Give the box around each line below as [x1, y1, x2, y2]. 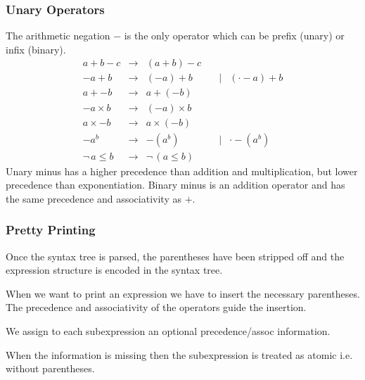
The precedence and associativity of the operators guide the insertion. [6, 300, 307, 315]
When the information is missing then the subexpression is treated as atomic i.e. [6, 347, 353, 362]
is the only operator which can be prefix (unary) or [124, 28, 345, 43]
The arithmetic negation [6, 28, 110, 43]
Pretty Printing [6, 221, 96, 239]
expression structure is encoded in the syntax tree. [6, 262, 223, 277]
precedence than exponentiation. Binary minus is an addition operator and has [6, 177, 345, 192]
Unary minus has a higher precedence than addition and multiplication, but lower [6, 163, 358, 178]
